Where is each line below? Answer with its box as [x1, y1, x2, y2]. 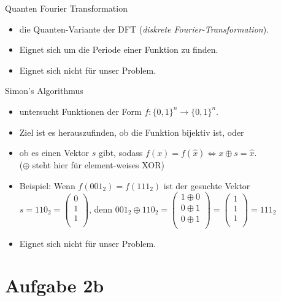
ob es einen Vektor [19, 146, 90, 159]
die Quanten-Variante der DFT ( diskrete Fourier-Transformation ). [19, 22, 269, 35]
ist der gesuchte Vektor [163, 179, 250, 192]
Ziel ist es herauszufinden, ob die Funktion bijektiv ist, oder [19, 125, 244, 138]
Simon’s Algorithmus [5, 84, 83, 97]
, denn [89, 202, 113, 215]
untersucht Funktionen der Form [19, 104, 142, 117]
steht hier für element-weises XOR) [32, 158, 164, 171]
